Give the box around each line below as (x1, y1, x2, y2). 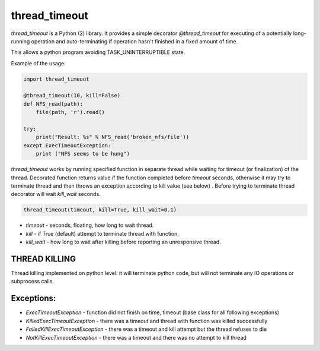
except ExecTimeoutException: (23, 142, 111, 148)
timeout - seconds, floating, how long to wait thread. (25, 222, 154, 229)
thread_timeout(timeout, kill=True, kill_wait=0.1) (23, 207, 177, 213)
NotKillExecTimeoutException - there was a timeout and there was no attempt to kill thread (25, 334, 247, 341)
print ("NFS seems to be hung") (36, 150, 130, 157)
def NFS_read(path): (23, 100, 83, 107)
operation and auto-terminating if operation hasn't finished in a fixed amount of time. (31, 37, 238, 45)
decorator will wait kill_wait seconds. (11, 191, 101, 198)
